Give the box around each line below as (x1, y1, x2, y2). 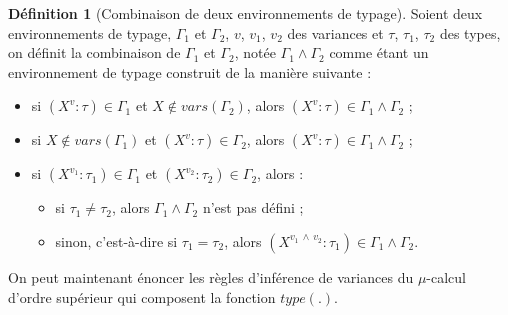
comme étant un (329, 42, 429, 63)
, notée (234, 42, 276, 63)
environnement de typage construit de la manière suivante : (8, 61, 372, 82)
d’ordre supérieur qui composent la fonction (8, 286, 276, 307)
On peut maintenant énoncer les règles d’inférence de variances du (8, 266, 414, 287)
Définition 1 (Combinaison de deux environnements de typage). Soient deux (8, 3, 483, 23)
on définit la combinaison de (8, 42, 181, 63)
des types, (439, 22, 501, 43)
